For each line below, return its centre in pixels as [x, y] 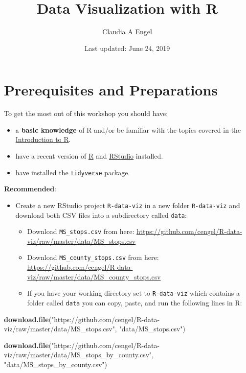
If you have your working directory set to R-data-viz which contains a [133, 293]
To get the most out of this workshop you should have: [86, 113]
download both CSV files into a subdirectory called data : [101, 215]
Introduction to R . [43, 139]
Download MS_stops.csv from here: [81, 231]
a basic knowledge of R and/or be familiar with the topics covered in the [128, 129]
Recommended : [30, 189]
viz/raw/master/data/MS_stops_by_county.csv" [78, 355]
